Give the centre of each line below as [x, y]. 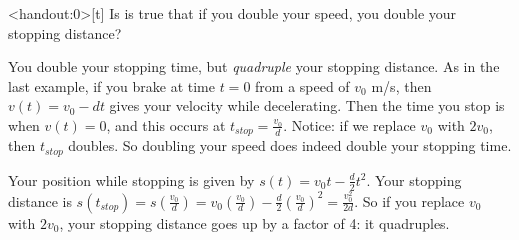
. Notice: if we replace [349, 124]
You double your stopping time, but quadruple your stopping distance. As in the [254, 66]
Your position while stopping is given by [131, 179]
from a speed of [302, 85]
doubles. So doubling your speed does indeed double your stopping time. [290, 145]
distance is [40, 200]
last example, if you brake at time [111, 85]
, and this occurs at [166, 124]
